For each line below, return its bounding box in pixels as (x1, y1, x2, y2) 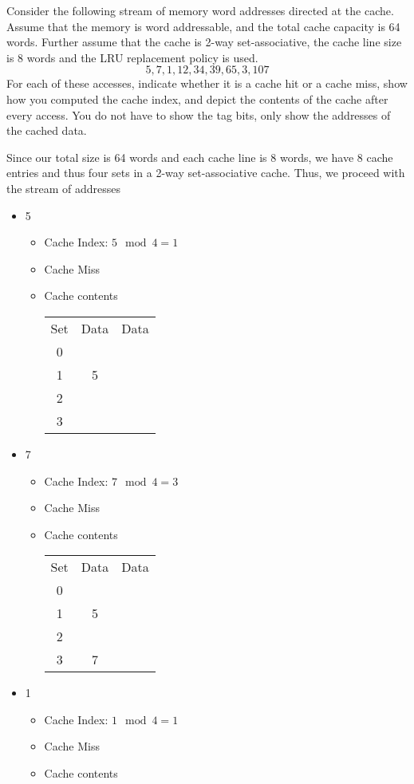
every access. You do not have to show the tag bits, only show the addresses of (6, 106, 391, 123)
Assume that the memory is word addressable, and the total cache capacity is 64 (6, 18, 400, 34)
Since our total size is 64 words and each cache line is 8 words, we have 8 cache (6, 148, 393, 165)
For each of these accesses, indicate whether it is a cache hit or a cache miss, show (6, 75, 408, 92)
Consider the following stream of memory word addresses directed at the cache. (6, 2, 394, 18)
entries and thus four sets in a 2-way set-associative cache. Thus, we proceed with (6, 164, 405, 181)
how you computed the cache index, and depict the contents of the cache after (6, 90, 388, 107)
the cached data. (6, 122, 87, 139)
